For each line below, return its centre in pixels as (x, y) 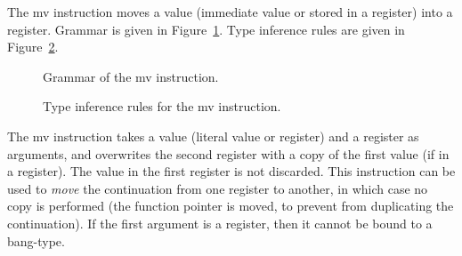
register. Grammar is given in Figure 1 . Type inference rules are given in (206, 29)
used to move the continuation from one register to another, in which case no (218, 188)
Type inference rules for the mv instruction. (162, 106)
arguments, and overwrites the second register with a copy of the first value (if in (228, 153)
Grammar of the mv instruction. (131, 76)
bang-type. (36, 240)
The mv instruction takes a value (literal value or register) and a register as (213, 136)
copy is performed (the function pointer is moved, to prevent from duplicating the (231, 206)
